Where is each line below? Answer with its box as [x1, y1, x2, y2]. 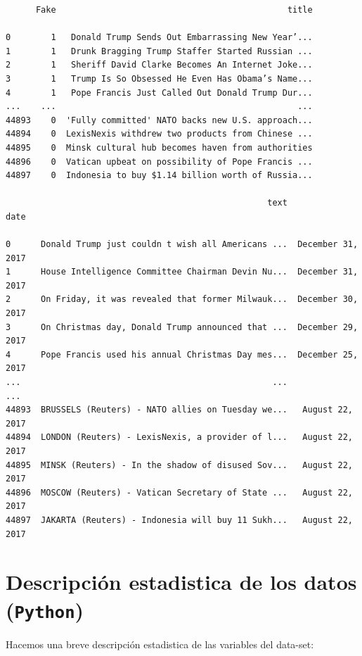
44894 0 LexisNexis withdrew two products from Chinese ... [6, 129, 313, 139]
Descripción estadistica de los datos [6, 567, 357, 596]
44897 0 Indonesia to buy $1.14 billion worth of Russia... [6, 170, 313, 181]
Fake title [35, 5, 313, 15]
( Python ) [6, 595, 84, 624]
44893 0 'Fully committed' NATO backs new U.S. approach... [6, 115, 313, 125]
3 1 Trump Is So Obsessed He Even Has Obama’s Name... [6, 73, 313, 84]
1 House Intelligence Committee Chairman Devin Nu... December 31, [6, 267, 358, 277]
